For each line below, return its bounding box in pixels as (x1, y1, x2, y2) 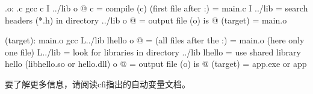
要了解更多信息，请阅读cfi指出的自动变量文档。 (5, 77, 190, 90)
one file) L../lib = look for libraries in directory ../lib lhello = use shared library (5, 45, 301, 58)
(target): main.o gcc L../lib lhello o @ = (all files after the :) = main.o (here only (5, 34, 305, 46)
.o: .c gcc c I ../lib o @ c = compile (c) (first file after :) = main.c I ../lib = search (5, 2, 308, 14)
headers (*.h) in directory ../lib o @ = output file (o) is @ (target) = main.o (5, 13, 287, 26)
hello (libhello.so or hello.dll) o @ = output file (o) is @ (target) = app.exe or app (5, 57, 307, 70)
